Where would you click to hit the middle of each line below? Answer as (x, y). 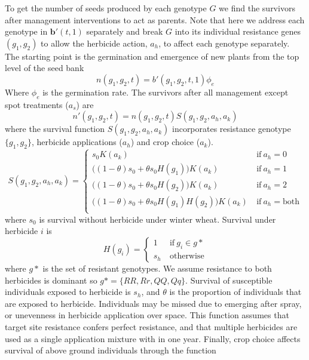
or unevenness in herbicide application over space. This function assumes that (147, 315)
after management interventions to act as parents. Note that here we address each (155, 19)
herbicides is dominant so (51, 280)
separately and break (125, 31)
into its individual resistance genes (238, 31)
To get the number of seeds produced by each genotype (106, 8)
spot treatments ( (37, 104)
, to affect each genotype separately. (224, 43)
